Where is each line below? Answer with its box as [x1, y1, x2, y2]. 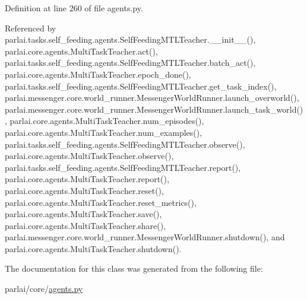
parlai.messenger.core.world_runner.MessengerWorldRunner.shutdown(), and [5, 231, 285, 243]
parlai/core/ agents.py [5, 282, 83, 295]
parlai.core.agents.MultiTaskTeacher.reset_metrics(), [5, 196, 197, 208]
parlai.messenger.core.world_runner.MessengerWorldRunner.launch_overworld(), [5, 91, 299, 104]
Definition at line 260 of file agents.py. [5, 2, 143, 14]
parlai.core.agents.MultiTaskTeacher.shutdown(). [5, 242, 182, 255]
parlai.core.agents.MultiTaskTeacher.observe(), [5, 149, 174, 162]
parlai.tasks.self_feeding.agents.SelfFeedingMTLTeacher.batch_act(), [5, 56, 256, 69]
